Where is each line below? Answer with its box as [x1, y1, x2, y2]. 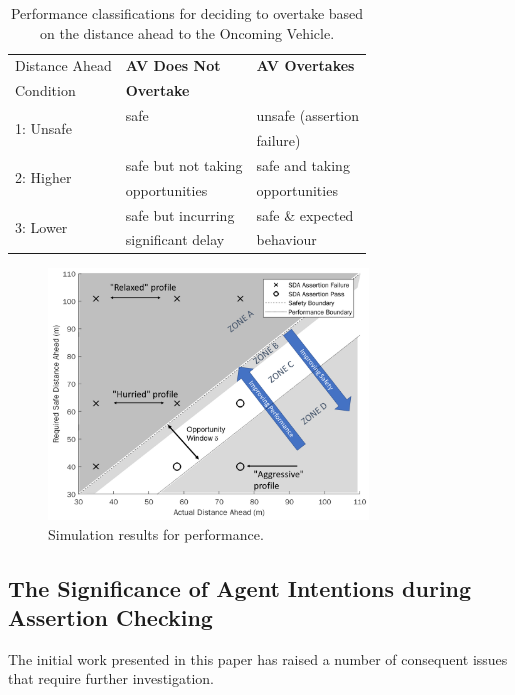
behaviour [256, 229, 317, 250]
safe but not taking [125, 154, 243, 175]
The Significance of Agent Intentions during [8, 572, 472, 603]
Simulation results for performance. [48, 523, 264, 544]
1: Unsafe [15, 117, 72, 138]
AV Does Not [125, 55, 221, 76]
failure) [256, 129, 301, 150]
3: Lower [15, 216, 68, 237]
